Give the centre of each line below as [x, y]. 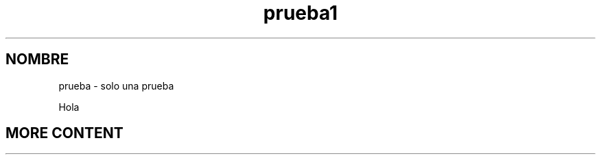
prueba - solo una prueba [116, 85]
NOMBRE [37, 59]
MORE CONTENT [64, 133]
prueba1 [300, 13]
